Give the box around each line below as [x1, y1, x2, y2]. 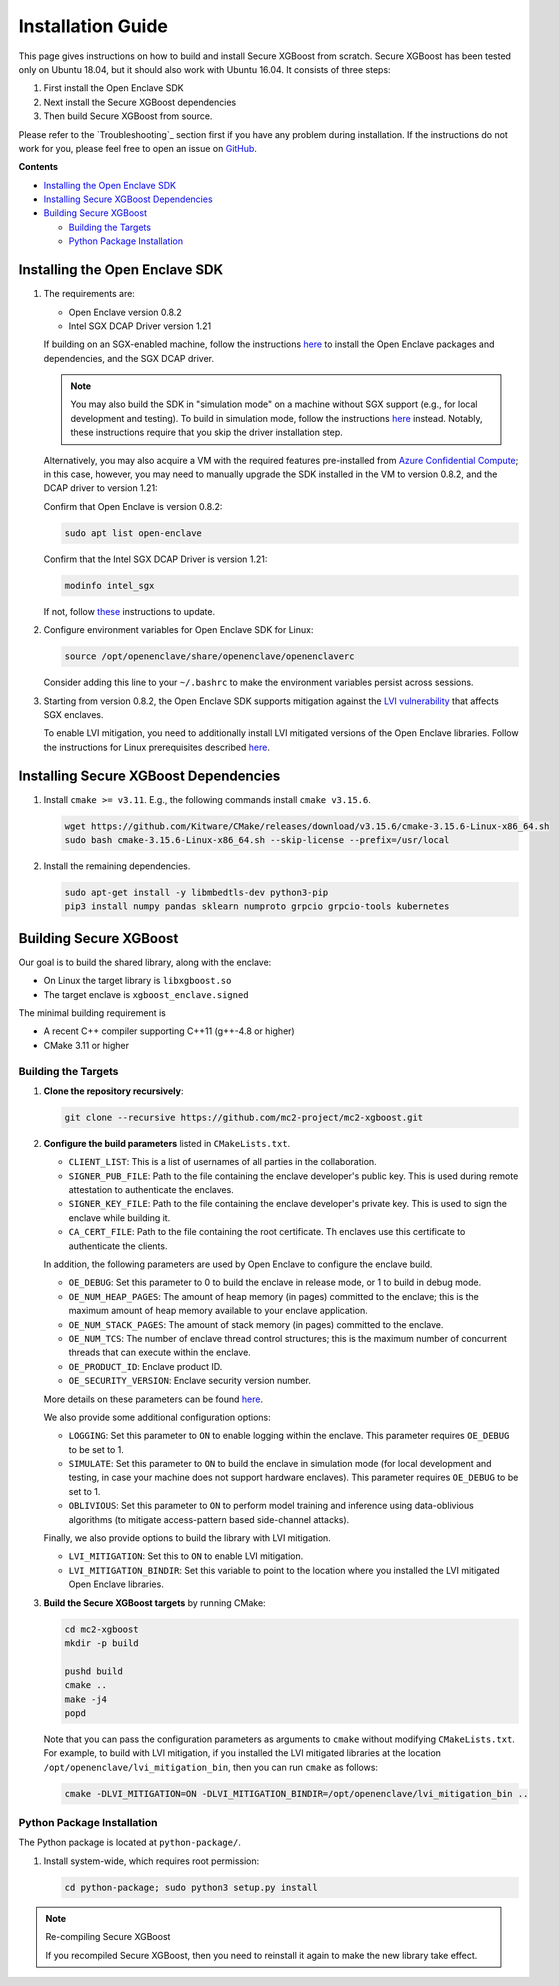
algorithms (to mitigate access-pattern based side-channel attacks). [68, 1513, 350, 1525]
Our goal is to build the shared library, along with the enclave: [18, 956, 272, 968]
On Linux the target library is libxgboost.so [43, 975, 232, 987]
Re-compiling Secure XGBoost [45, 1931, 171, 1943]
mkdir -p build [64, 1637, 139, 1649]
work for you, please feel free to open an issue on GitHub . [18, 142, 257, 154]
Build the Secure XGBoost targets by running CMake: [43, 1596, 266, 1609]
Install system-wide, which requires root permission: [43, 1855, 260, 1867]
